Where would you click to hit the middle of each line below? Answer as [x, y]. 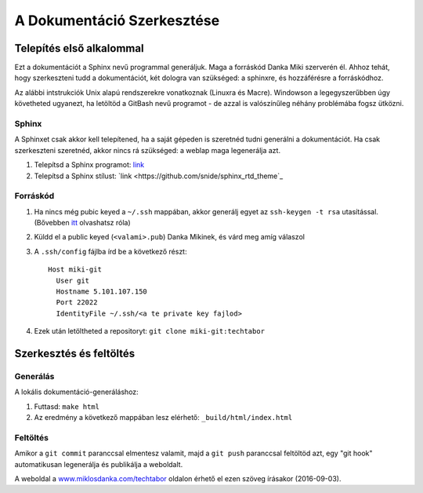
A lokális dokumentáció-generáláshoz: [76, 392]
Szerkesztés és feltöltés [75, 354]
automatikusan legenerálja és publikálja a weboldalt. [99, 464]
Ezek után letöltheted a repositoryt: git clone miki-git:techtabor [150, 331]
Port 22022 [77, 303]
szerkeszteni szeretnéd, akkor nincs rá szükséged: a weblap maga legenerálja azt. [148, 150]
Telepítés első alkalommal [79, 48]
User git [73, 280]
